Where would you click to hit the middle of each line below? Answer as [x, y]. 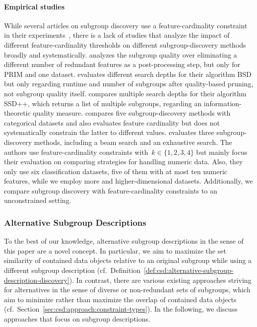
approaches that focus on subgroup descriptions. [77, 319]
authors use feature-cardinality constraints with [76, 152]
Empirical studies [34, 6]
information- [223, 103]
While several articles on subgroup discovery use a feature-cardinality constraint [126, 25]
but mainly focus [222, 152]
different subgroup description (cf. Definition [72, 270]
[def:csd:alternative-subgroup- [189, 270]
